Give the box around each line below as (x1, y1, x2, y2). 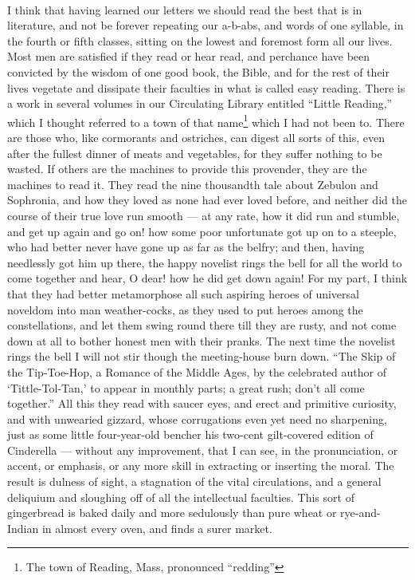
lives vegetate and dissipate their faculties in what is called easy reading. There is (7, 79, 405, 96)
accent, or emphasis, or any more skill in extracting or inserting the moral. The (7, 457, 394, 474)
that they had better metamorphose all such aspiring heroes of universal (7, 285, 359, 302)
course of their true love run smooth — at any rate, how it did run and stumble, (7, 207, 400, 223)
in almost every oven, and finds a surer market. (41, 519, 272, 536)
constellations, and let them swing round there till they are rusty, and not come (7, 317, 397, 333)
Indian (7, 519, 39, 536)
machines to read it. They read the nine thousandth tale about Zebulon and (7, 176, 378, 192)
